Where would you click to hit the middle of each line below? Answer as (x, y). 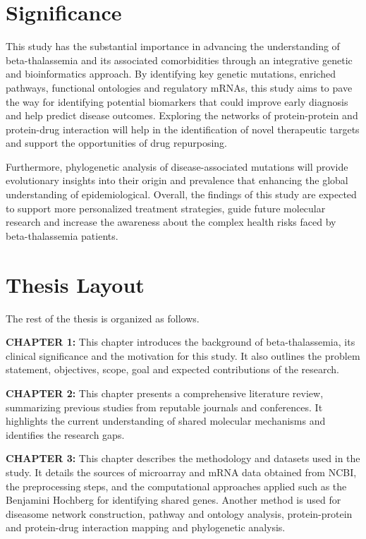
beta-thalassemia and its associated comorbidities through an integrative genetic (179, 60)
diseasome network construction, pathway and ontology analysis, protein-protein (179, 513)
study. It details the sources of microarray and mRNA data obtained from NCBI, (181, 472)
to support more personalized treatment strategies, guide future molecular (166, 208)
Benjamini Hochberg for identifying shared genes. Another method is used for (173, 500)
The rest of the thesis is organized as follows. (103, 318)
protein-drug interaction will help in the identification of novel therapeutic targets (183, 129)
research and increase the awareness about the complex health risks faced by (171, 222)
